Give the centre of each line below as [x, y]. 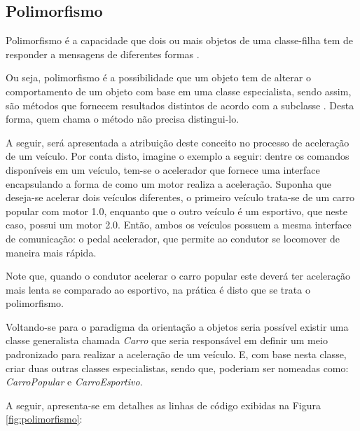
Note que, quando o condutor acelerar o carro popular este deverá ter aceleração [178, 276]
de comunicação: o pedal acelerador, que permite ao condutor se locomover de [173, 238]
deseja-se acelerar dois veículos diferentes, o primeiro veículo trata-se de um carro [180, 197]
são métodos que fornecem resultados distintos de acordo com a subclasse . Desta [180, 105]
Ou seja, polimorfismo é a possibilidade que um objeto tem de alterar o [158, 77]
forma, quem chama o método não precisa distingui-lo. [123, 119]
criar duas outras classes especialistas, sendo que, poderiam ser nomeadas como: [177, 368]
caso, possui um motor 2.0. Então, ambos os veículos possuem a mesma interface [179, 225]
